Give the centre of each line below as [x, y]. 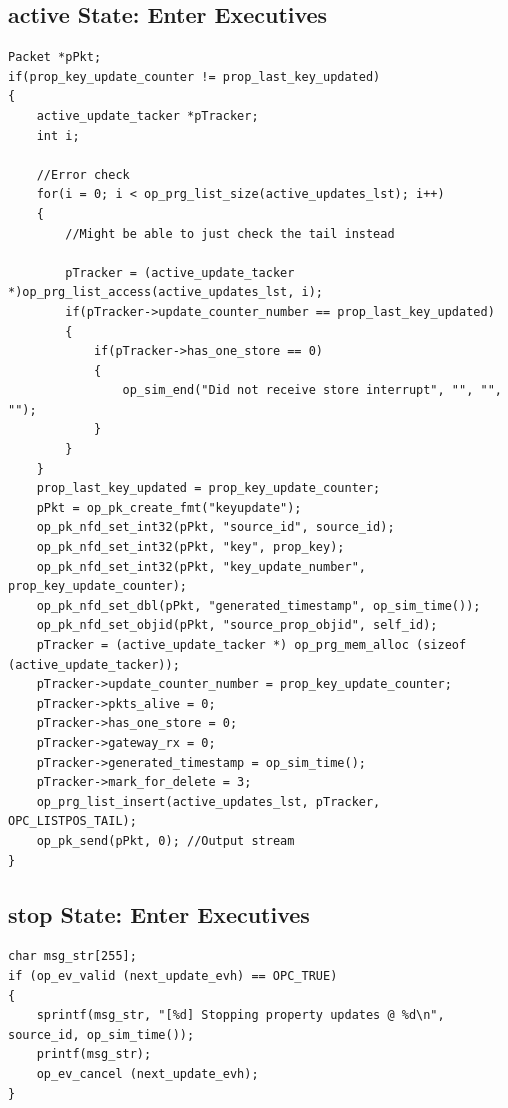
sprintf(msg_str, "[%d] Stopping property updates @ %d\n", [240, 1015]
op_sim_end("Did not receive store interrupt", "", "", [312, 390]
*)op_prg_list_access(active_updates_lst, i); [165, 292]
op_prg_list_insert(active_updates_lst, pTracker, [208, 801]
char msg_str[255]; [72, 956]
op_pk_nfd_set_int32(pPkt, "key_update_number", [201, 566]
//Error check [83, 174]
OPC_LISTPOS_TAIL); [72, 821]
